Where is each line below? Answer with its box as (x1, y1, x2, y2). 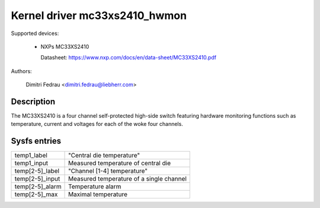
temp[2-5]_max (14, 190, 58, 198)
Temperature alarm (68, 182, 121, 191)
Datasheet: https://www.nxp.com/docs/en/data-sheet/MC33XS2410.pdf (40, 54, 216, 61)
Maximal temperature (68, 190, 127, 198)
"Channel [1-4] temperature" (68, 167, 148, 175)
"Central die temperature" (68, 152, 140, 160)
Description (11, 96, 56, 106)
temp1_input (14, 159, 49, 168)
